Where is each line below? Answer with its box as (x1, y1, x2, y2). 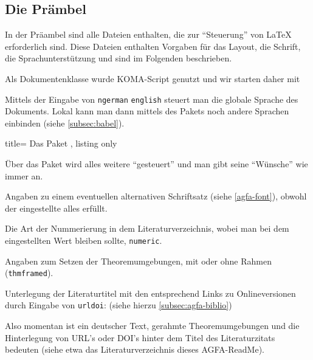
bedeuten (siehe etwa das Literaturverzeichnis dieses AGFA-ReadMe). (5, 343, 264, 356)
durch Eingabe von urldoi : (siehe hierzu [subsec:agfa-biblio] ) (5, 299, 232, 311)
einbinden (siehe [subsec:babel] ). (5, 116, 125, 129)
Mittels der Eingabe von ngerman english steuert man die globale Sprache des (5, 92, 298, 105)
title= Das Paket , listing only (5, 137, 117, 150)
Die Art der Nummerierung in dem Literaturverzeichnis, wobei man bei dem (5, 222, 289, 235)
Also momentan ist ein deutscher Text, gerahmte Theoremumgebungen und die (5, 319, 300, 332)
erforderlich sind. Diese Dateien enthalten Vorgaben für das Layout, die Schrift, (5, 40, 301, 52)
